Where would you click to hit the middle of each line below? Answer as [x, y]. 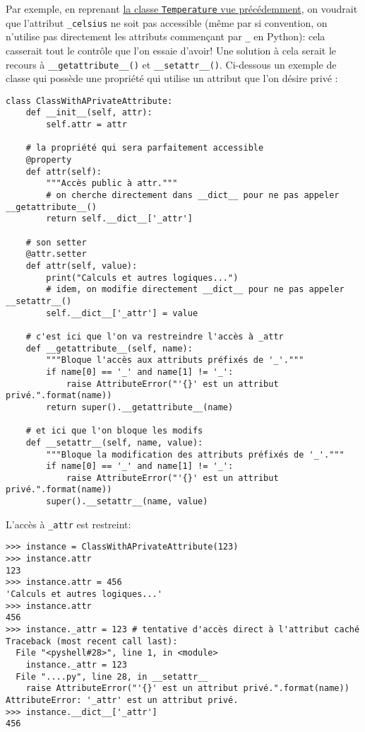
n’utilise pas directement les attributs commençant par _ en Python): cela [166, 36]
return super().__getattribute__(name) [140, 407]
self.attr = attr [86, 125]
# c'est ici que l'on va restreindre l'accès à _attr [155, 336]
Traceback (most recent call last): [92, 641]
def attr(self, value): [82, 266]
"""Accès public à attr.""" [112, 184]
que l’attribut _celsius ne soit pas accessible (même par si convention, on [167, 22]
